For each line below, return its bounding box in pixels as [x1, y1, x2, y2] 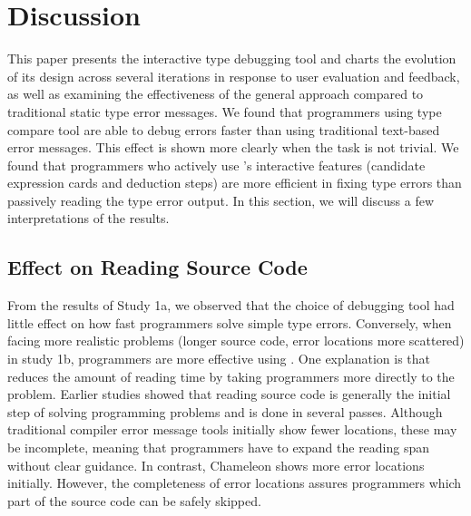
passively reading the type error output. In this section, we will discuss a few [7, 190, 435, 209]
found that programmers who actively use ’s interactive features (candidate [7, 155, 426, 174]
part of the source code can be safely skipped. [7, 491, 261, 510]
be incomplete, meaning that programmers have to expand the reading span [7, 438, 430, 457]
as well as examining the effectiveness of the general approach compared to [7, 84, 424, 103]
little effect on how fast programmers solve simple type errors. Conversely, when [7, 313, 452, 332]
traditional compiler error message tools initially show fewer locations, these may [7, 420, 457, 439]
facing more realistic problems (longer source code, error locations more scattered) [7, 331, 465, 350]
